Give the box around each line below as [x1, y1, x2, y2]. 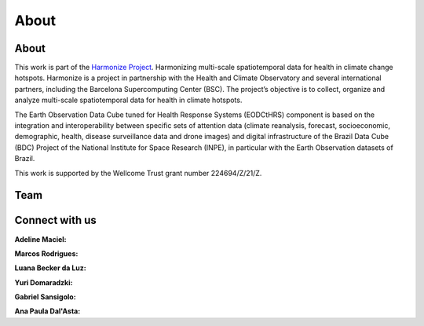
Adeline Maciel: [14, 234, 67, 244]
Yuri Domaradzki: [14, 277, 73, 287]
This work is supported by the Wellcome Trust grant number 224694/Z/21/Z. [14, 168, 262, 178]
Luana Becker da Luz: [14, 263, 86, 273]
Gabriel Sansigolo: [14, 292, 76, 302]
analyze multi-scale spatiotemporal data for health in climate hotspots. [14, 95, 243, 105]
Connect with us [14, 214, 97, 227]
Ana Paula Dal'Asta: [14, 306, 81, 316]
